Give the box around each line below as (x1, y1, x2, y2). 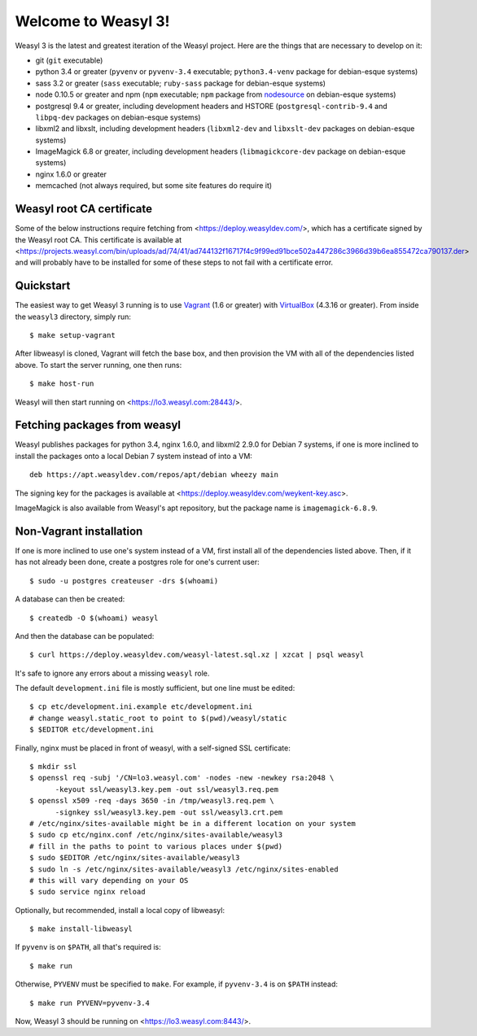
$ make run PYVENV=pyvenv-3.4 (29, 998, 151, 1008)
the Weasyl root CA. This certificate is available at (15, 234, 182, 244)
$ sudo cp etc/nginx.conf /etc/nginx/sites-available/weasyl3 (29, 830, 283, 840)
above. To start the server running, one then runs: (15, 360, 182, 369)
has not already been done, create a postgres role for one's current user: (15, 557, 260, 567)
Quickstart (15, 279, 71, 293)
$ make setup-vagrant (29, 330, 116, 339)
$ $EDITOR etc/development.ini (29, 725, 155, 734)
